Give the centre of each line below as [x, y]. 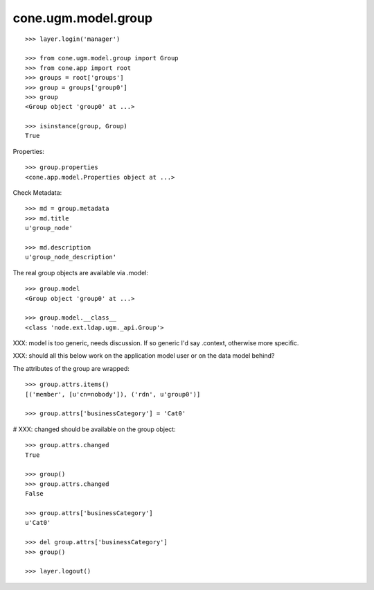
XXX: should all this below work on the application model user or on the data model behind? [144, 356]
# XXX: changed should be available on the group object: [94, 429]
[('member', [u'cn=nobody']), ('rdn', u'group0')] [113, 394]
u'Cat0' [38, 523]
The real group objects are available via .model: [80, 272]
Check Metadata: [37, 193]
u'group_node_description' [71, 257]
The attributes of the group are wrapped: [71, 368]
